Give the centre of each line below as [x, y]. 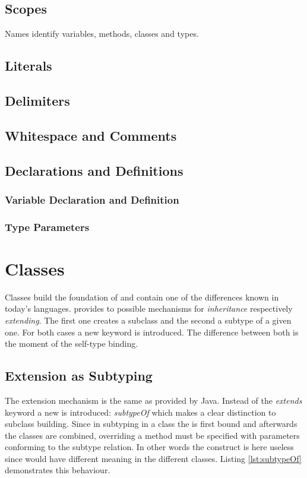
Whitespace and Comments [91, 135]
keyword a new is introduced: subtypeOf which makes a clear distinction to [140, 412]
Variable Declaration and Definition [92, 199]
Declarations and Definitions [94, 170]
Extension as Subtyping [79, 376]
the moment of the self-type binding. [72, 344]
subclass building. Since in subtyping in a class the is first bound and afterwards [151, 424]
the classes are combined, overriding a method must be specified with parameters [152, 435]
